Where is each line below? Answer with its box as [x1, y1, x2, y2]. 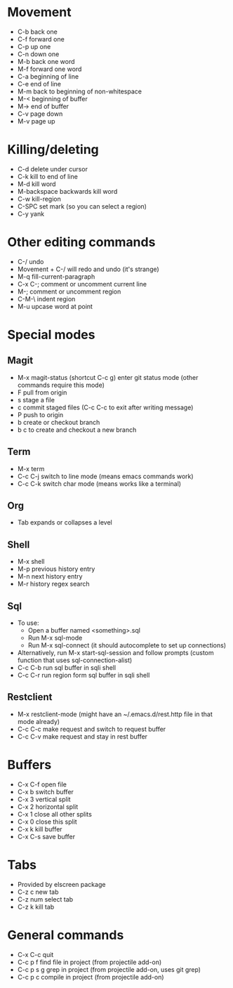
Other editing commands [7, 235, 156, 250]
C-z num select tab [17, 895, 74, 903]
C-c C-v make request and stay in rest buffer [17, 732, 148, 741]
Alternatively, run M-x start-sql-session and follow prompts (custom [17, 649, 214, 657]
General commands [7, 927, 124, 943]
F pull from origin [17, 388, 67, 397]
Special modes [7, 327, 95, 343]
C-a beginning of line [17, 72, 79, 81]
